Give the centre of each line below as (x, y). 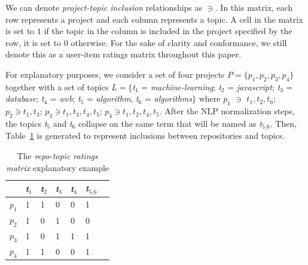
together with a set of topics (57, 86)
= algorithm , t (113, 98)
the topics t (26, 123)
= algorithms (168, 98)
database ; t (25, 98)
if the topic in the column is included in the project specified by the (168, 31)
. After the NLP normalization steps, (227, 111)
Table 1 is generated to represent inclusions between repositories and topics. (145, 135)
